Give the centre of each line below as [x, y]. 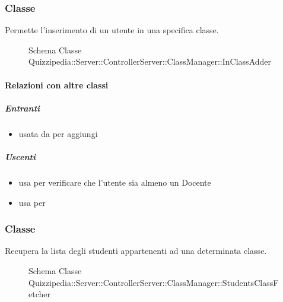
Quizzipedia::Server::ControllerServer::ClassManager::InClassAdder [150, 61]
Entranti [23, 108]
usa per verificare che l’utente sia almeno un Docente [115, 182]
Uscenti [20, 156]
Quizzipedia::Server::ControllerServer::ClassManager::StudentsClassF [154, 282]
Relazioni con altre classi [57, 85]
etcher [39, 294]
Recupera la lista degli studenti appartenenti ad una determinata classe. [136, 251]
